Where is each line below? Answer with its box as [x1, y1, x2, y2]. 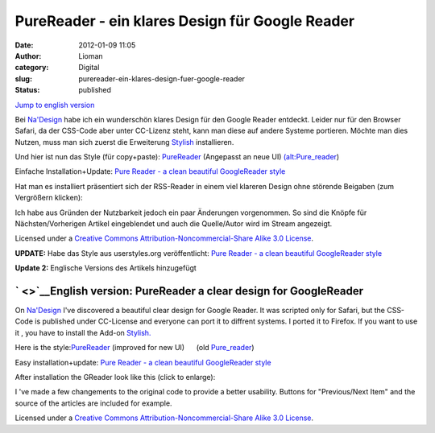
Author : [14, 51, 42, 60]
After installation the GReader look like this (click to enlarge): [14, 373, 216, 382]
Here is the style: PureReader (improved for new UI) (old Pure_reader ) [14, 343, 255, 353]
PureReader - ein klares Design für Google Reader [14, 12, 354, 30]
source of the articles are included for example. [14, 398, 172, 408]
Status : [14, 85, 40, 95]
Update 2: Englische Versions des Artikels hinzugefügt [14, 263, 197, 273]
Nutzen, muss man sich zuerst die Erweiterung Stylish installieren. [14, 137, 234, 146]
